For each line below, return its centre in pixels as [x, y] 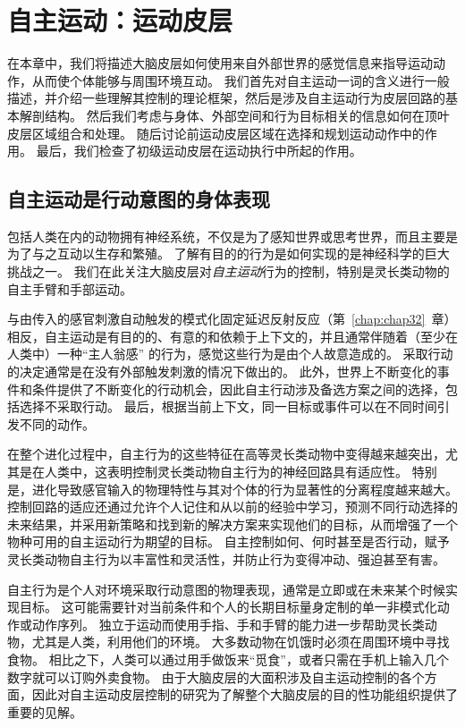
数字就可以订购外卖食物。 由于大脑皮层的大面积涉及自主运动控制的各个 [216, 676]
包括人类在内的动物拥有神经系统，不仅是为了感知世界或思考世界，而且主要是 [232, 236]
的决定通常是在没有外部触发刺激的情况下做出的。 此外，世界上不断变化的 [222, 372]
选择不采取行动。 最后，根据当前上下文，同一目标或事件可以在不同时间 [228, 406]
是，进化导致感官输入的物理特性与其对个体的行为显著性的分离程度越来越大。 [232, 489]
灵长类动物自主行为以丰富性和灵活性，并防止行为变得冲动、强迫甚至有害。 [226, 558]
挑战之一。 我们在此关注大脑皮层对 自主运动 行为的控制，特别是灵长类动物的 [228, 271]
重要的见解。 [45, 711]
